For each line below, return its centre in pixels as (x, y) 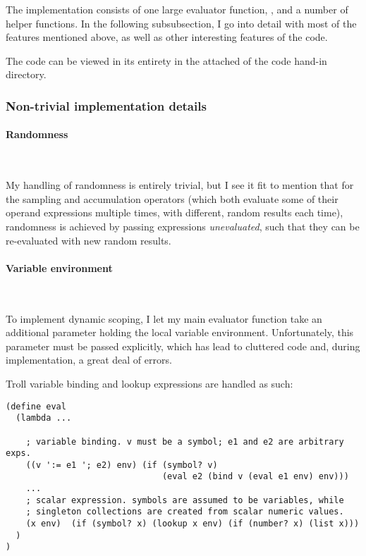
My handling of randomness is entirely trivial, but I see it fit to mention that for (180, 185)
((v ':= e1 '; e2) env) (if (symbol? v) (122, 465)
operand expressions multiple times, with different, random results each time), (175, 212)
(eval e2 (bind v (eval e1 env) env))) (255, 477)
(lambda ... (44, 418)
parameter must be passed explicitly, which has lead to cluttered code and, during (183, 346)
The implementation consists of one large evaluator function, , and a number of (177, 9)
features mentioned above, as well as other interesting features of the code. (167, 37)
